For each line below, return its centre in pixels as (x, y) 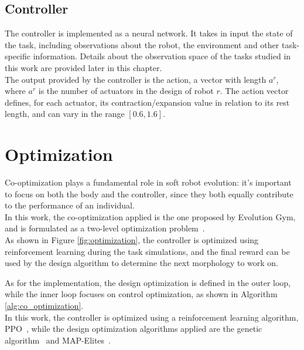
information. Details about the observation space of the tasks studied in (162, 56)
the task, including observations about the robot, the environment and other (142, 44)
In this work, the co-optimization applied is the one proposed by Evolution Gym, (150, 216)
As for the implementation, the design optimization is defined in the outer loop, (148, 282)
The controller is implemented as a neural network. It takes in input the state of (149, 33)
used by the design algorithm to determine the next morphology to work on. (141, 263)
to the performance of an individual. (70, 205)
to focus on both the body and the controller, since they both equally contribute (149, 193)
